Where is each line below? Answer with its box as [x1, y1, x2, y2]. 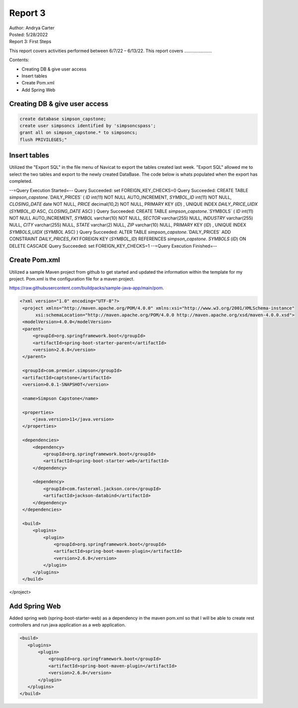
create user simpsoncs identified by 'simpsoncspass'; [19, 123, 156, 129]
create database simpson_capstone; [19, 116, 106, 122]
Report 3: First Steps [9, 39, 52, 45]
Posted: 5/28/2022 [9, 31, 48, 37]
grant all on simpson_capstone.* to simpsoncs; [19, 130, 138, 136]
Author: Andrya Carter [9, 25, 55, 31]
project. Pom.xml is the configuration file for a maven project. [9, 276, 135, 282]
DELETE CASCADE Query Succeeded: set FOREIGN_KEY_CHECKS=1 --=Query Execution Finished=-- [9, 243, 218, 249]
